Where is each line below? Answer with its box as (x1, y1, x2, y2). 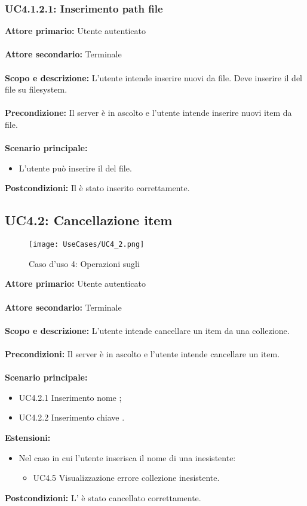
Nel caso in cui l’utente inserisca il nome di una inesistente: (19, 451, 236, 464)
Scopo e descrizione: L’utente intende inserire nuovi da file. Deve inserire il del (5, 71, 303, 84)
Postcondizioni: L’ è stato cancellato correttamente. (5, 491, 201, 504)
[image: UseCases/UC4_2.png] (29, 240, 145, 249)
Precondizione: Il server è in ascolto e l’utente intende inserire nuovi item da (5, 106, 292, 119)
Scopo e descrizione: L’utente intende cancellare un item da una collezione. (5, 324, 290, 336)
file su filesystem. (5, 83, 67, 96)
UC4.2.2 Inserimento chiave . (19, 411, 125, 424)
